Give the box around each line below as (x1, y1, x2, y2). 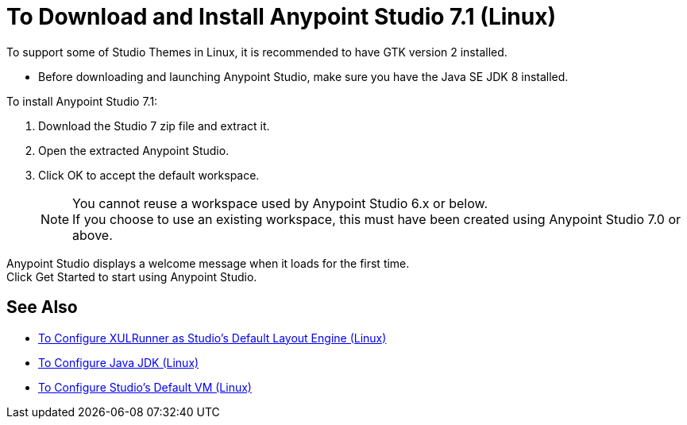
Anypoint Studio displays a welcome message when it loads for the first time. (6, 256, 410, 270)
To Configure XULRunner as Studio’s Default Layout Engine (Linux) (38, 330, 387, 345)
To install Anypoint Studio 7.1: (6, 94, 158, 108)
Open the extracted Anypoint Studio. (38, 143, 230, 157)
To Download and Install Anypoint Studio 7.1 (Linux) (6, 3, 556, 30)
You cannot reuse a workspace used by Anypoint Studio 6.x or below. (72, 195, 488, 211)
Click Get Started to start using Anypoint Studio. (6, 269, 257, 284)
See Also (6, 297, 78, 318)
